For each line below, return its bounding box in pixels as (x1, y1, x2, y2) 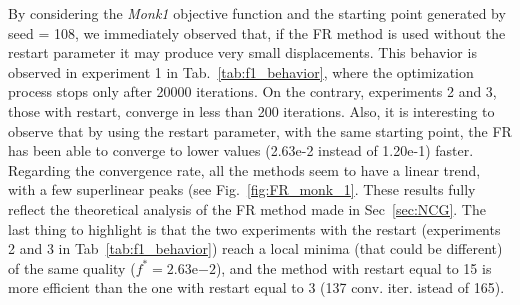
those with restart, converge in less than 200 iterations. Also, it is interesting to (8, 100, 495, 121)
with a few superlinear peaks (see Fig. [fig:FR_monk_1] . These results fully (8, 179, 476, 200)
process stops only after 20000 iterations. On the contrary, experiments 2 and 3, (8, 81, 497, 102)
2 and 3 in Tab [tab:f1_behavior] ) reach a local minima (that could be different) (8, 238, 503, 259)
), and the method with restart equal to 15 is (215, 257, 492, 278)
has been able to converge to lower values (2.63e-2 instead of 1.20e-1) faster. (8, 140, 474, 161)
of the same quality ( (8, 257, 136, 278)
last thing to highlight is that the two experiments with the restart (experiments (8, 218, 501, 239)
